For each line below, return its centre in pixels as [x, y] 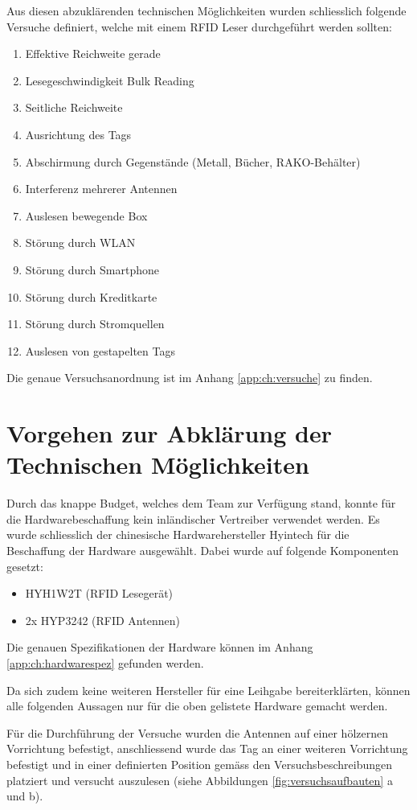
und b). [25, 796]
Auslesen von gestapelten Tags [100, 350]
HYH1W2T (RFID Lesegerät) [99, 593]
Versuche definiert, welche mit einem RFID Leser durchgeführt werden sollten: [199, 26]
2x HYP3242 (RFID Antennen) [102, 620]
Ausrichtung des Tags [78, 134]
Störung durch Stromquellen [95, 324]
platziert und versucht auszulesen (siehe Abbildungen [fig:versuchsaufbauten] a [200, 780]
